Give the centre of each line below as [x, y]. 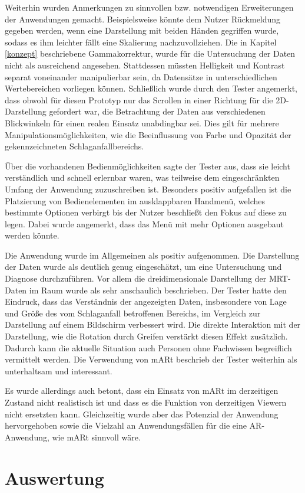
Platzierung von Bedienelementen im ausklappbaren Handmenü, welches [135, 200]
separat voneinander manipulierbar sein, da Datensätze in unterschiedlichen [141, 76]
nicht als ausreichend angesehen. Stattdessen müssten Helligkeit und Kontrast [145, 65]
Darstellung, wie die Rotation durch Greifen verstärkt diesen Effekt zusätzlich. [146, 336]
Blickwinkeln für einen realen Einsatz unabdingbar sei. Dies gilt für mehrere [142, 123]
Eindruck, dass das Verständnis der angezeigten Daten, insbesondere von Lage [146, 301]
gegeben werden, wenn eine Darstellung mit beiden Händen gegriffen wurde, [142, 30]
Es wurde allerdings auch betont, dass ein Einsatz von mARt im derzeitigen [142, 391]
